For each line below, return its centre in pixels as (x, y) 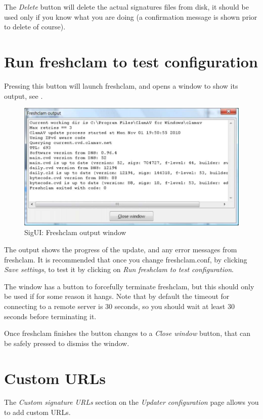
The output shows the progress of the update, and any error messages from (121, 249)
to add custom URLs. (37, 412)
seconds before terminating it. (50, 316)
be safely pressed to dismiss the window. (67, 343)
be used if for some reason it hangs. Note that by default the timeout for (117, 296)
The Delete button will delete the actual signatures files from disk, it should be (126, 7)
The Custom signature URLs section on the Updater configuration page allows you (131, 402)
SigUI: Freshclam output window (75, 232)
